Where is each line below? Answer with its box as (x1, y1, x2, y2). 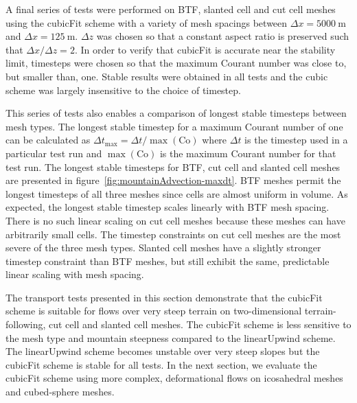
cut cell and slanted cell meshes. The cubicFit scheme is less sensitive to (49, 317, 352, 332)
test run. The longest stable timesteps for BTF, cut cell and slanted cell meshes (5, 159, 341, 174)
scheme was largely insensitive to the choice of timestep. (5, 82, 241, 97)
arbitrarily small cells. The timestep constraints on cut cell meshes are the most (5, 227, 341, 241)
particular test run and (5, 146, 102, 160)
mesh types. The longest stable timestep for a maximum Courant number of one (5, 119, 343, 133)
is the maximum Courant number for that (159, 146, 336, 160)
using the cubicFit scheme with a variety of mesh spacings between (5, 15, 288, 30)
